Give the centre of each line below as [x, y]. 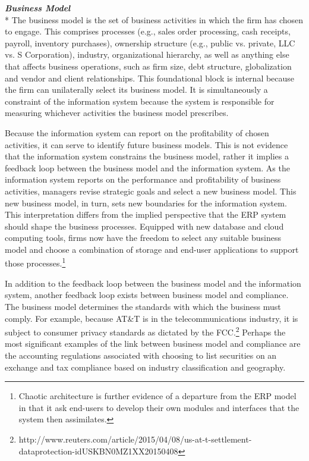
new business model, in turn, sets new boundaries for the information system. [146, 203]
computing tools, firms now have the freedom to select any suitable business [143, 238]
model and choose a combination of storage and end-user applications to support [152, 249]
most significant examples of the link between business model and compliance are [153, 344]
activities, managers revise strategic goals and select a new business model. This [151, 191]
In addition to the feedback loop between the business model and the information [153, 283]
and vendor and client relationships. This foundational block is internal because [150, 78]
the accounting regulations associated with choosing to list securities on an [141, 355]
